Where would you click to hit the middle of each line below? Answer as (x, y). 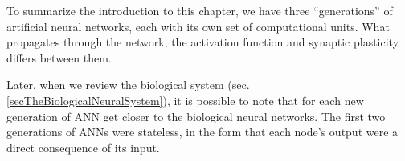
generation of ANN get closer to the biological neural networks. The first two (196, 116)
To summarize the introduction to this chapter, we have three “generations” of (200, 10)
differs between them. (59, 57)
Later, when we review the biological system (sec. (128, 85)
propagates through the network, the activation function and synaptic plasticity (203, 42)
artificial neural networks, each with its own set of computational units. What (198, 26)
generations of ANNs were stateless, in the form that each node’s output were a (202, 132)
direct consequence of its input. (83, 147)
